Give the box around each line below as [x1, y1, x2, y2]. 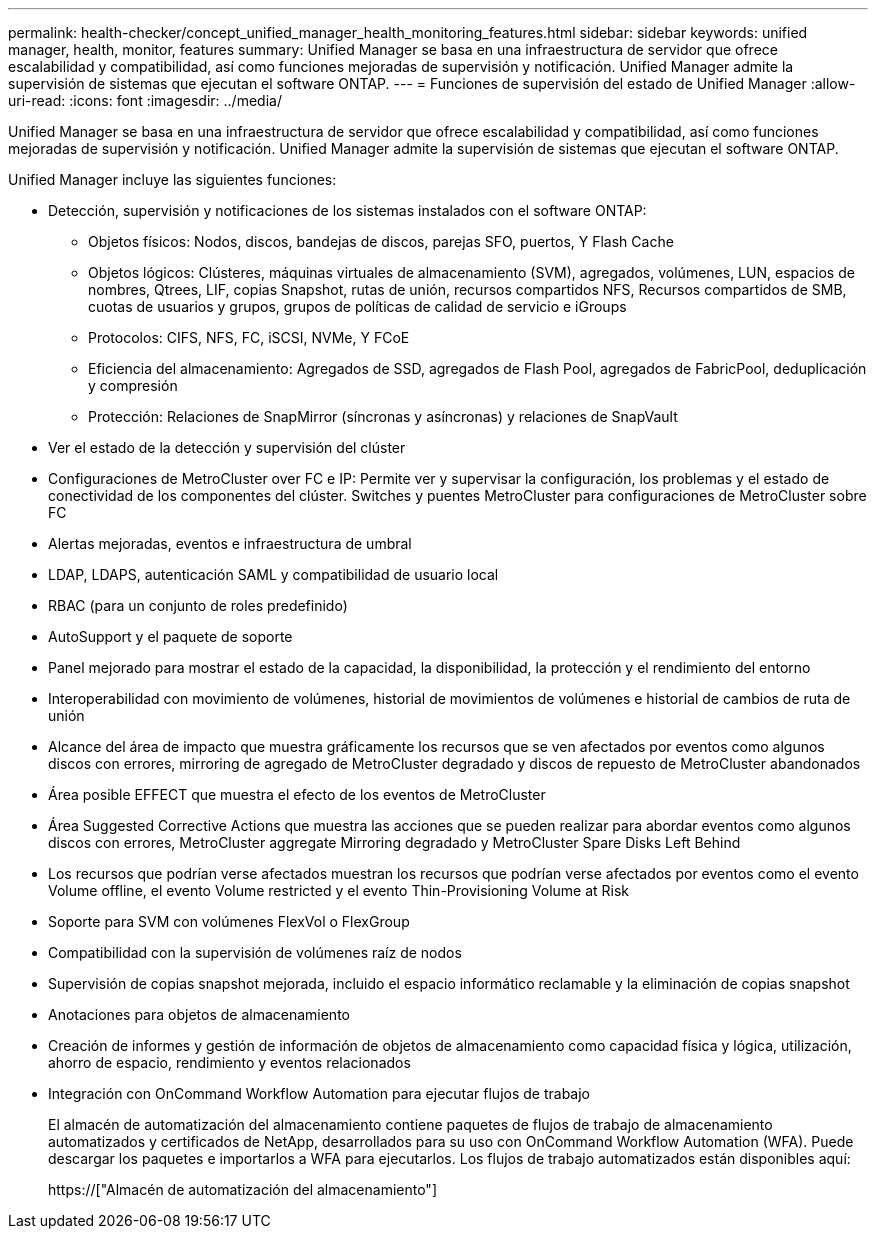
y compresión [88, 377, 178, 394]
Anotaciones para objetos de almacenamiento [48, 1006, 350, 1023]
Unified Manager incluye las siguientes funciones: [8, 171, 337, 188]
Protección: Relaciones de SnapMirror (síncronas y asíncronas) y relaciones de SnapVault [88, 408, 678, 425]
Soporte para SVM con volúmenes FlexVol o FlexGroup [48, 913, 410, 930]
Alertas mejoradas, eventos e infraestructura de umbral [48, 535, 412, 552]
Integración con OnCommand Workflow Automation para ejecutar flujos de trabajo [48, 1085, 591, 1102]
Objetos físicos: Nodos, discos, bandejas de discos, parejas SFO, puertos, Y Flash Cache [88, 233, 674, 250]
